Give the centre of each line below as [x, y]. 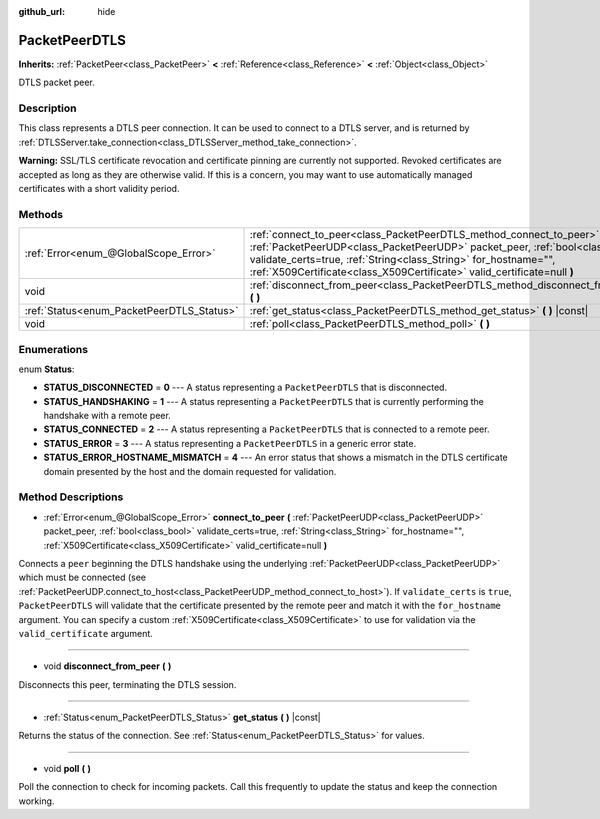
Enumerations [53, 349]
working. [36, 801]
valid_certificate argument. [86, 633]
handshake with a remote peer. [107, 416]
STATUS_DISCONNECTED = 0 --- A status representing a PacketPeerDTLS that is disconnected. [245, 387]
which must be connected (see [82, 577]
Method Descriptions [71, 497]
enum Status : [46, 369]
